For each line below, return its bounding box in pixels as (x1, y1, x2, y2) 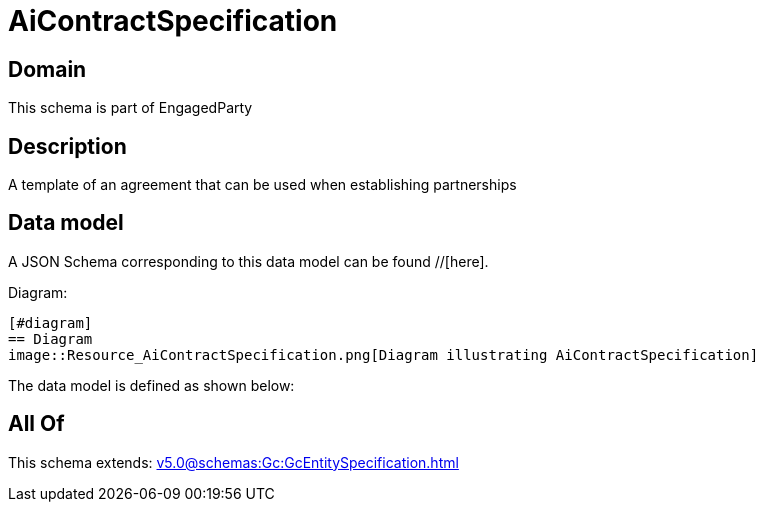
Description (8, 133, 127, 159)
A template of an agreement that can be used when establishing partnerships (8, 176, 517, 194)
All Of (8, 411, 65, 437)
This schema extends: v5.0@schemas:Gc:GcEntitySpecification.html (8, 453, 459, 471)
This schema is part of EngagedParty (8, 99, 253, 117)
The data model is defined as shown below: (8, 376, 295, 394)
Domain (8, 56, 87, 82)
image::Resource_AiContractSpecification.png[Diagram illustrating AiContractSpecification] (8, 346, 759, 363)
